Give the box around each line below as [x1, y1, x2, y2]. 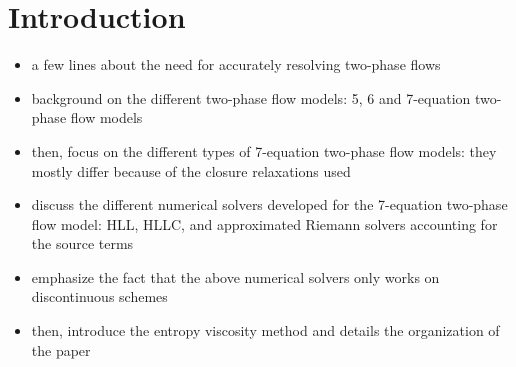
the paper [31, 339, 91, 360]
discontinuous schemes [31, 286, 168, 307]
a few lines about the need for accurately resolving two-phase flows [31, 54, 441, 75]
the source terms [31, 233, 134, 254]
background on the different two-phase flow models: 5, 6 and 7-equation [31, 87, 471, 108]
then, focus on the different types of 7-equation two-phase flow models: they [31, 140, 497, 161]
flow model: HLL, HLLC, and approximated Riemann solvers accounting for [31, 213, 498, 234]
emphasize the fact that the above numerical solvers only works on [31, 266, 440, 287]
